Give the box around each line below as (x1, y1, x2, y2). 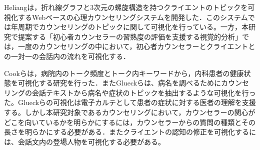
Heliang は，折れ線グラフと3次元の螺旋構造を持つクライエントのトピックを (4, 2, 248, 12)
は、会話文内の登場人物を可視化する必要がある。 (4, 136, 165, 146)
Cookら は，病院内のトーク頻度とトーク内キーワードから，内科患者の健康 (4, 67, 244, 78)
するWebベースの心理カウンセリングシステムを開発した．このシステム (17, 11, 248, 22)
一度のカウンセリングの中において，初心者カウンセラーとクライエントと (17, 41, 255, 51)
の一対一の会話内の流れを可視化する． (4, 50, 130, 61)
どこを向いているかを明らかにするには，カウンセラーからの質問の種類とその (4, 116, 255, 127)
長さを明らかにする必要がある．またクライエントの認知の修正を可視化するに (4, 126, 256, 137)
